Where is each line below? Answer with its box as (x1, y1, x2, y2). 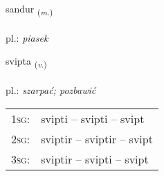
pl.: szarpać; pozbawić (6, 83, 96, 97)
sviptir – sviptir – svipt (41, 130, 153, 147)
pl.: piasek (6, 30, 48, 45)
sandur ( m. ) (6, 1, 53, 17)
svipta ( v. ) (6, 54, 47, 70)
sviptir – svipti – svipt (41, 150, 149, 167)
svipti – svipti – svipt (41, 110, 145, 127)
